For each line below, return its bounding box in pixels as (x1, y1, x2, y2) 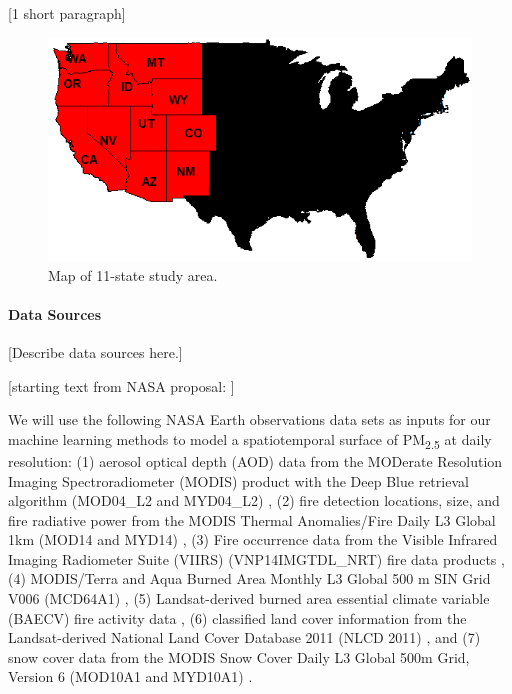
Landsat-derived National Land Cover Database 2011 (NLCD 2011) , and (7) (8, 627, 481, 648)
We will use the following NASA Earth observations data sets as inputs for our (8, 409, 491, 430)
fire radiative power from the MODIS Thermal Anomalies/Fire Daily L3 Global (8, 509, 496, 530)
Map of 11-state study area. (48, 264, 218, 285)
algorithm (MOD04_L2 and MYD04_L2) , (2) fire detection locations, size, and (8, 490, 500, 511)
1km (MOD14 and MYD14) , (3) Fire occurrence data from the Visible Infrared (8, 529, 498, 550)
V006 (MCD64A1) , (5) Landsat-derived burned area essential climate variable (8, 588, 490, 609)
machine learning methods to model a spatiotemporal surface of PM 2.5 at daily (8, 428, 492, 452)
